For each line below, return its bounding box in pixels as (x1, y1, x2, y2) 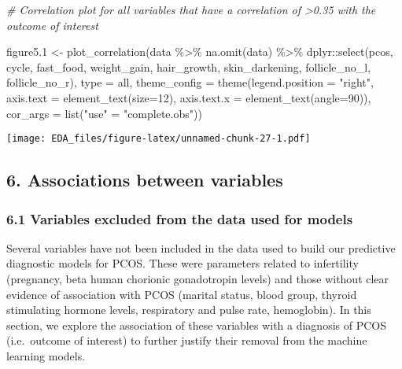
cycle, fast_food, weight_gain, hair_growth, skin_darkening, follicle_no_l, (6, 58, 371, 75)
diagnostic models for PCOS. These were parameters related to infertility (6, 255, 359, 271)
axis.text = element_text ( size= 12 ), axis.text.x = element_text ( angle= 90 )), (6, 89, 371, 105)
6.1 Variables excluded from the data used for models (6, 208, 353, 228)
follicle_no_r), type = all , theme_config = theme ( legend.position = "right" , (6, 74, 374, 90)
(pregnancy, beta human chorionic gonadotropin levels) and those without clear (6, 271, 389, 286)
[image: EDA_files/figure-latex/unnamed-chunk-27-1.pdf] (6, 133, 311, 145)
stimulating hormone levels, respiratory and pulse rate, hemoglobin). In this (6, 301, 371, 318)
